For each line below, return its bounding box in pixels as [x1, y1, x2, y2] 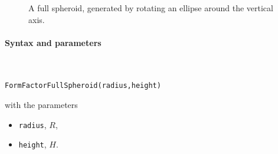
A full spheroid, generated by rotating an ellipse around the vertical [28, 2, 273, 14]
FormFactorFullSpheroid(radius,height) [5, 81, 161, 90]
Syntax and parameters [5, 36, 102, 48]
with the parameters [5, 99, 78, 111]
